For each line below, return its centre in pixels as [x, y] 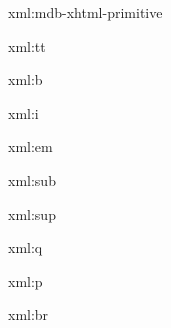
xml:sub [32, 179]
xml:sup [32, 213]
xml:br [28, 314]
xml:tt [27, 45]
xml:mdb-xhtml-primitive [85, 12]
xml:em [30, 146]
